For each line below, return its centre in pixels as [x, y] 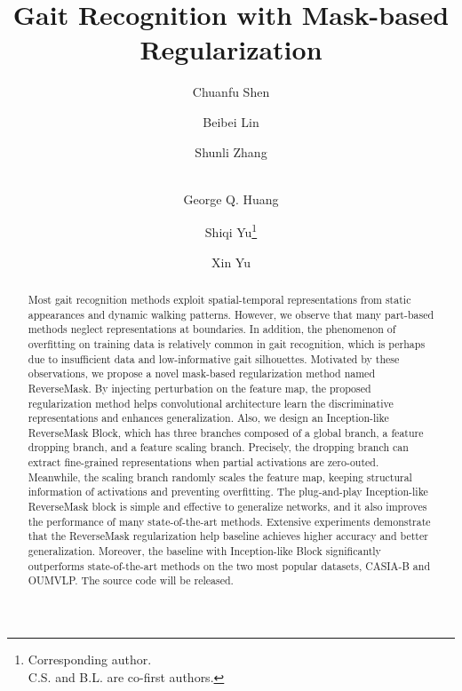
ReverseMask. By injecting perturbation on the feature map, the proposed [199, 388]
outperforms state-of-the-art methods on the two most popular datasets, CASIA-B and [229, 565]
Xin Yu [231, 262]
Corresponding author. [90, 659]
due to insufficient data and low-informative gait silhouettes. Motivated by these [214, 358]
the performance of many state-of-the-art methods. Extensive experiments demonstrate [229, 521]
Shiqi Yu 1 [231, 230]
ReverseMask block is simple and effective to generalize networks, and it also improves [227, 507]
